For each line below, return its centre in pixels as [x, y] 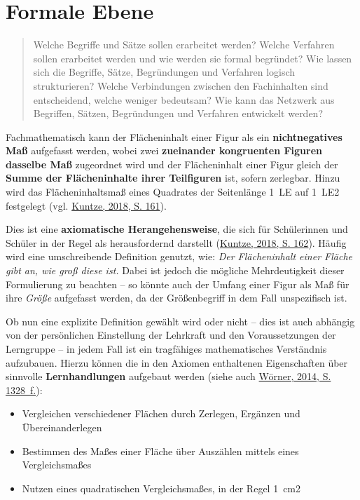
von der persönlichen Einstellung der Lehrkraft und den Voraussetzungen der [171, 335]
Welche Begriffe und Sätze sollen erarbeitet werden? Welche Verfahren [184, 45]
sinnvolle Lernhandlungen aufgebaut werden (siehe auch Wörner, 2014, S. [168, 376]
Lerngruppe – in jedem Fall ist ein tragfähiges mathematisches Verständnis [166, 349]
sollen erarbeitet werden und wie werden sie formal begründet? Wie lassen [193, 58]
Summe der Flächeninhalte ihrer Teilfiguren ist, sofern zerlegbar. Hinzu [173, 178]
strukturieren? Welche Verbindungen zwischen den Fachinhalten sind [181, 85]
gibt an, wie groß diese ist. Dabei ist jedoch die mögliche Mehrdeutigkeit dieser [175, 270]
